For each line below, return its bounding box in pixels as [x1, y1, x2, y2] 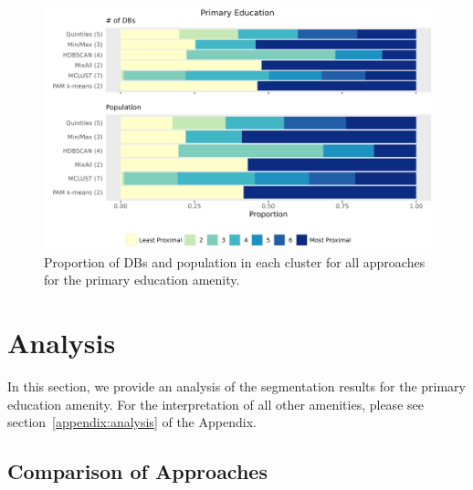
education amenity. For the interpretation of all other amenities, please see [7, 394, 424, 413]
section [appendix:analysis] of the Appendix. [7, 412, 257, 432]
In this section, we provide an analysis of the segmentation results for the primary [7, 376, 466, 395]
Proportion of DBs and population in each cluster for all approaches [44, 252, 426, 271]
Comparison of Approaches [7, 457, 268, 485]
